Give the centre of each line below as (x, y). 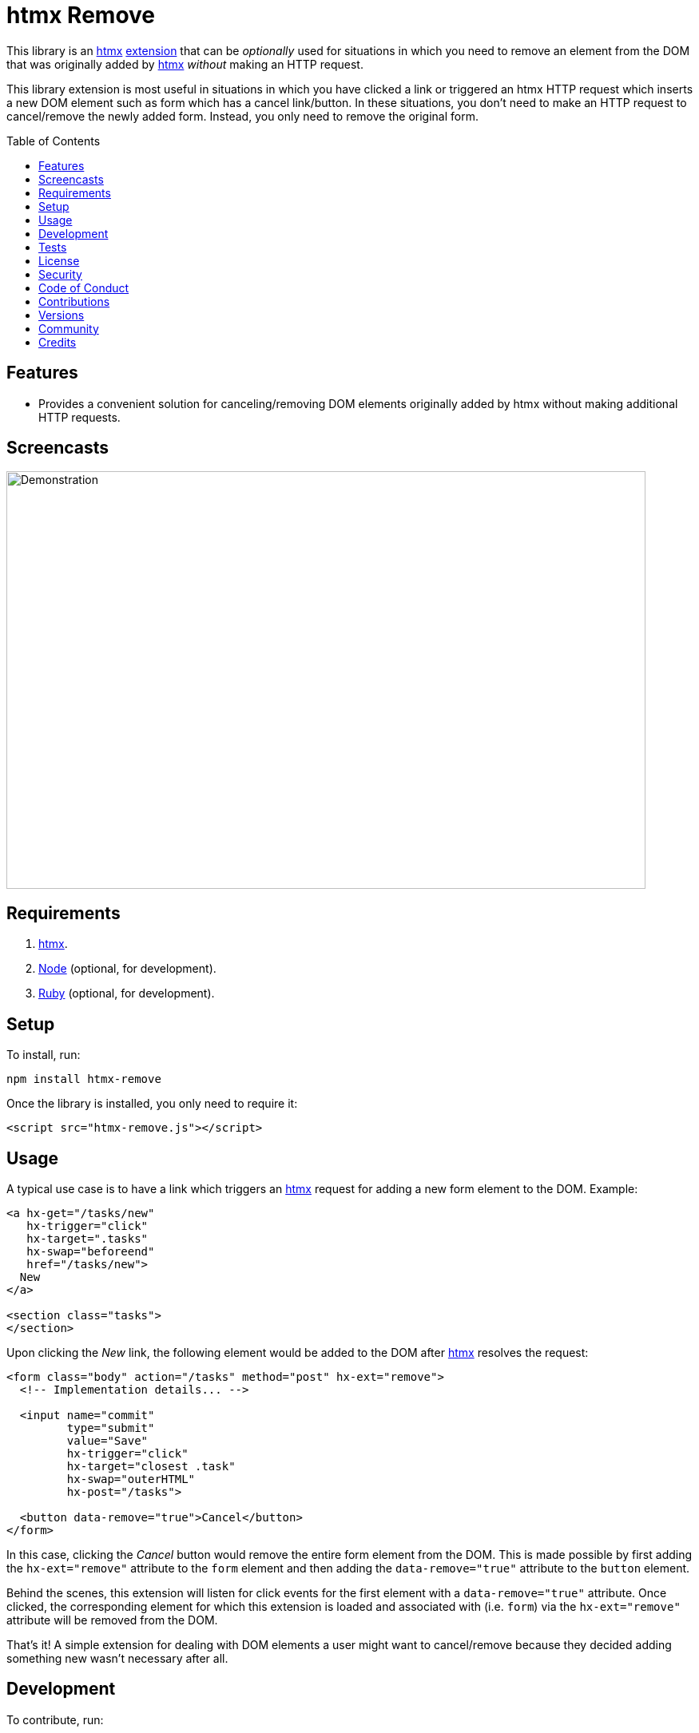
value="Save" (107, 1440)
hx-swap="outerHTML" (131, 1479)
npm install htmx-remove (84, 1079)
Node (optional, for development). (127, 969)
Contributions (74, 301)
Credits (58, 342)
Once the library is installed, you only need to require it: (152, 1104)
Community (69, 328)
